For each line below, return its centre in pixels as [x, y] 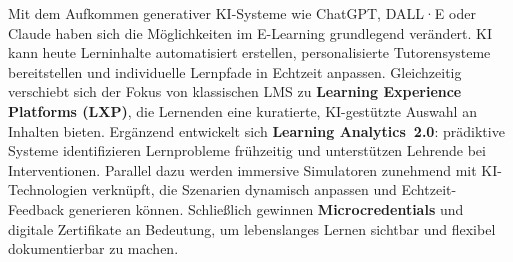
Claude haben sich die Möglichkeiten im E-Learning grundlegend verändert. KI [250, 32]
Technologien [48, 189]
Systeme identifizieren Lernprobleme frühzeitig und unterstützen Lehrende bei [247, 150]
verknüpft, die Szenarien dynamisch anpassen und [244, 189]
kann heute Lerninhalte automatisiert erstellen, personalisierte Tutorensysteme [249, 52]
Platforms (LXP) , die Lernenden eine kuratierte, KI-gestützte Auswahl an [242, 110]
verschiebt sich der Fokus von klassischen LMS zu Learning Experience [235, 91]
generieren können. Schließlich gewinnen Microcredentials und [266, 208]
